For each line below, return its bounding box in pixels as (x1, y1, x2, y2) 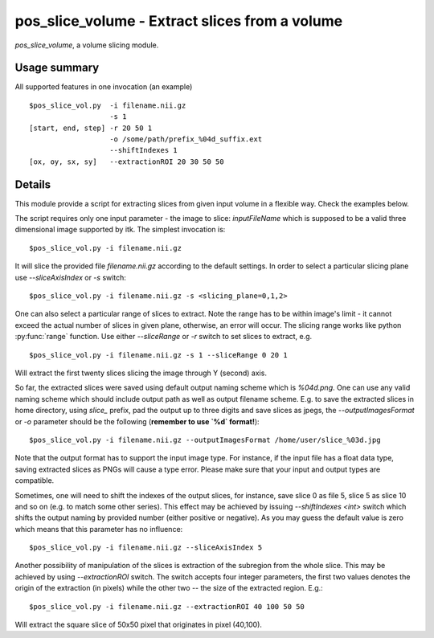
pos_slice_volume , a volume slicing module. (14, 40, 159, 50)
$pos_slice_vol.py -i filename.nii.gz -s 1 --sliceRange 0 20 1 (29, 350, 289, 359)
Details (14, 178, 51, 191)
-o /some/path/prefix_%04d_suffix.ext (109, 135, 263, 144)
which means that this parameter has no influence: (14, 524, 183, 534)
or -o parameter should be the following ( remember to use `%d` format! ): (14, 416, 260, 426)
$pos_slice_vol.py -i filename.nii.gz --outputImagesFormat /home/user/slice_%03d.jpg (29, 435, 381, 444)
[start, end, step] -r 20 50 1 (29, 123, 153, 133)
